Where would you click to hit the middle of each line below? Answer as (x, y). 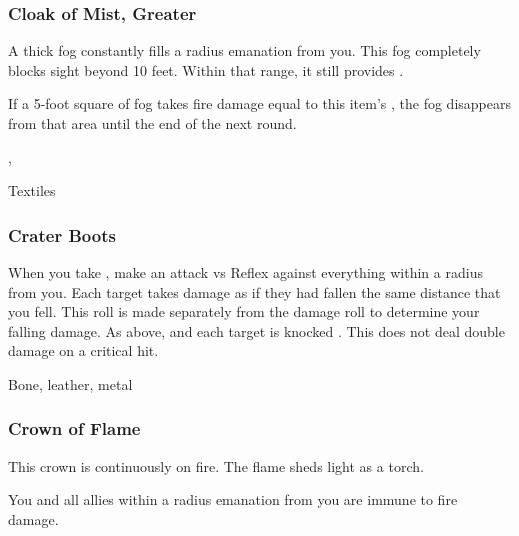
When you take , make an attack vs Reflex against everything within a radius (245, 272)
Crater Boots (62, 234)
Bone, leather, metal (70, 383)
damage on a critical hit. (83, 350)
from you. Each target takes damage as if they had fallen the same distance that (254, 291)
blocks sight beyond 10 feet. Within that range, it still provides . (206, 69)
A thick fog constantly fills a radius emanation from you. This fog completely (244, 50)
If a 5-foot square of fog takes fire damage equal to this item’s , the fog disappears (259, 103)
